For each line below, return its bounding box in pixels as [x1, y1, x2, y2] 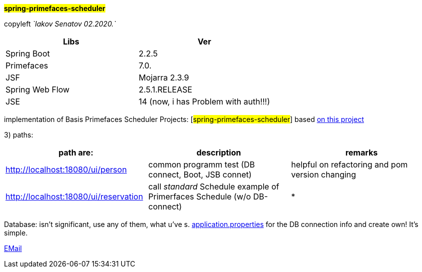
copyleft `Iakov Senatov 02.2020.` [4, 19, 116, 28]
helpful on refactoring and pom [291, 159, 408, 169]
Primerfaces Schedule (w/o [148, 191, 251, 201]
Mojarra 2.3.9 [138, 72, 189, 82]
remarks [345, 147, 378, 157]
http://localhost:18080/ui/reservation [5, 191, 143, 201]
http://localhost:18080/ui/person [5, 164, 127, 174]
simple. [4, 228, 28, 237]
